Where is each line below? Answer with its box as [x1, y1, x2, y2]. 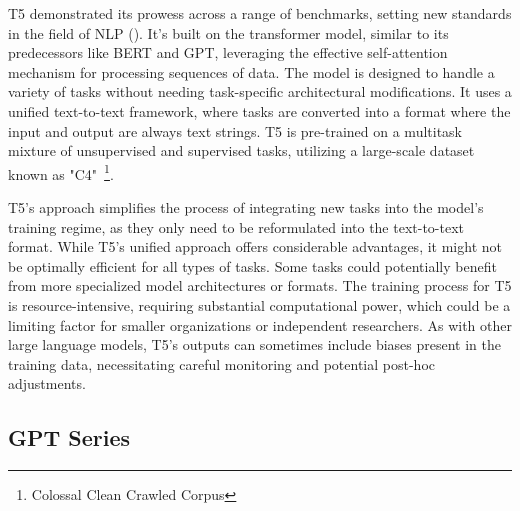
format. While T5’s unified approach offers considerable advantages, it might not [8, 236, 502, 257]
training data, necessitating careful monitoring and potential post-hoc [8, 353, 436, 374]
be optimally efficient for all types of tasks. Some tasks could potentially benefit [8, 255, 497, 276]
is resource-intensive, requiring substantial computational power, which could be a [8, 294, 511, 315]
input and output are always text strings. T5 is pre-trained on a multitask [8, 120, 463, 141]
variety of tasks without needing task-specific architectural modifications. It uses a [8, 81, 512, 102]
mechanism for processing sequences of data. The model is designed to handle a [8, 61, 495, 82]
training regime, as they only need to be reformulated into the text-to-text [8, 216, 465, 237]
